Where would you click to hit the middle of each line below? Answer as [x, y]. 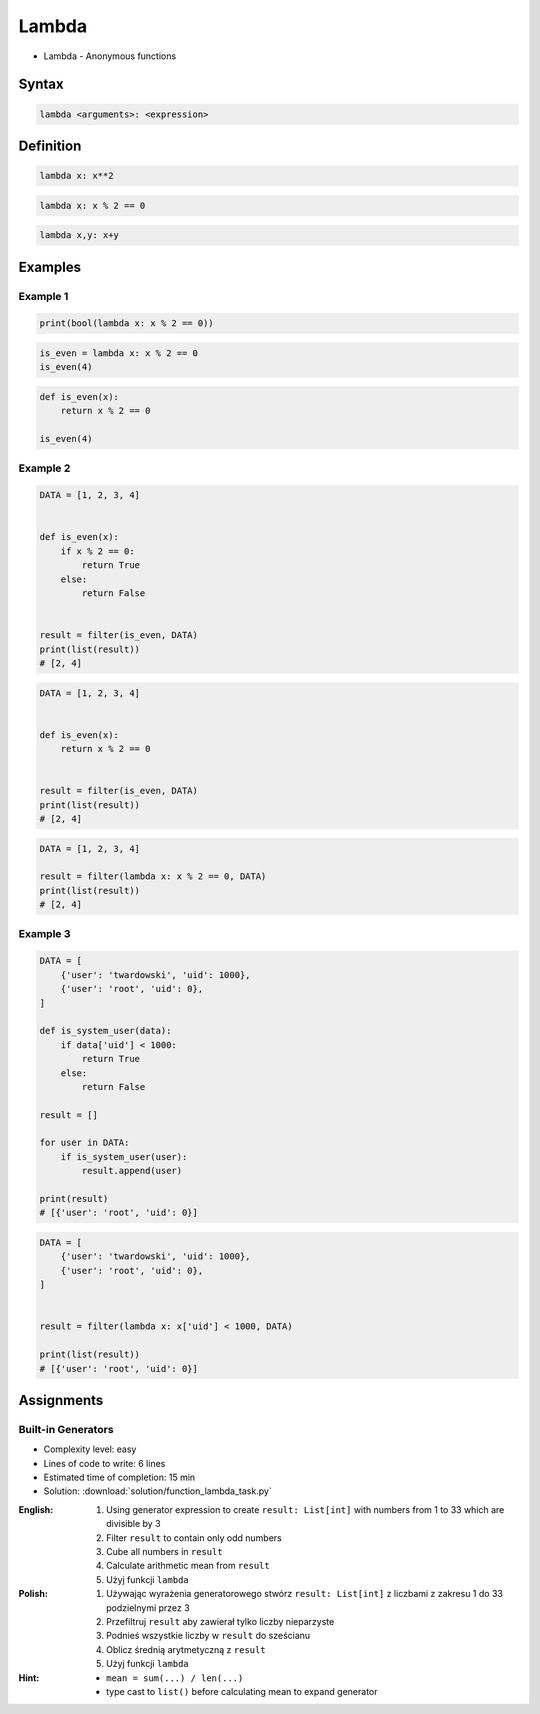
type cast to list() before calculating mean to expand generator [242, 1691]
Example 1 [43, 296]
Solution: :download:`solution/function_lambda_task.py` [157, 1491]
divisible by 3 [133, 1524]
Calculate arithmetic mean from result [188, 1566]
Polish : [33, 1594]
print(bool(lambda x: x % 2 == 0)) [126, 323]
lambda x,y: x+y [79, 235]
